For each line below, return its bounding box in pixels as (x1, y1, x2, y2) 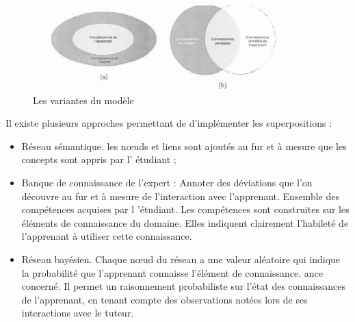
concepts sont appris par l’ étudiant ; (21, 152, 176, 166)
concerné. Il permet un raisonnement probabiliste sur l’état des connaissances (21, 279, 346, 293)
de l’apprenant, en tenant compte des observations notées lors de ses (21, 292, 308, 306)
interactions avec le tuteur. (21, 306, 134, 320)
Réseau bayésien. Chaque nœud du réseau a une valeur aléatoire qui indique (21, 252, 341, 266)
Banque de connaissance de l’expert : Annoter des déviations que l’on (21, 175, 313, 190)
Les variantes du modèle (33, 92, 134, 107)
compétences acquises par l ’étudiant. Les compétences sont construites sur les (21, 202, 350, 216)
